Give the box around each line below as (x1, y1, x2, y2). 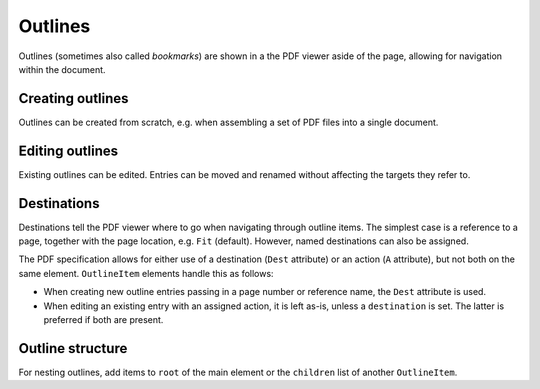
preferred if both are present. (43, 314, 164, 325)
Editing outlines (18, 142, 119, 159)
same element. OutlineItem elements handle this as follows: (18, 267, 274, 279)
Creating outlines (18, 90, 129, 107)
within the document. (18, 63, 106, 75)
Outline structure (18, 340, 128, 357)
